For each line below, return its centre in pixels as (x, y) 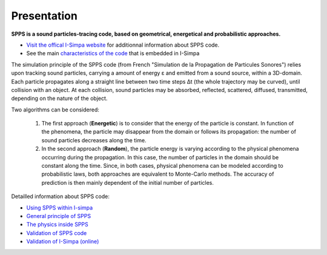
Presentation (45, 16)
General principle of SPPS (58, 216)
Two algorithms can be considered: (55, 110)
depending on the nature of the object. (59, 98)
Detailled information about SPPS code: (61, 196)
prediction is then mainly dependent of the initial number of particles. (128, 182)
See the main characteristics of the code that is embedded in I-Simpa (113, 53)
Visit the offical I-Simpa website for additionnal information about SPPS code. (123, 45)
